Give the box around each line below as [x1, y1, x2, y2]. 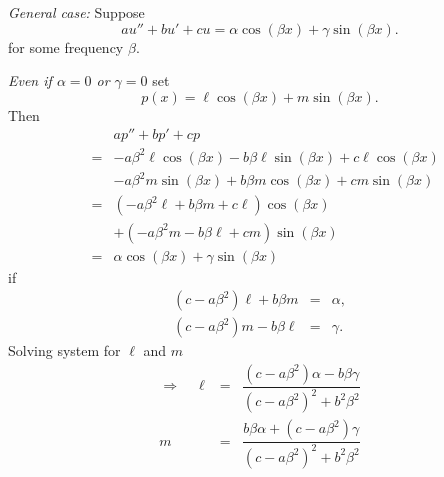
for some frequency [8, 36, 124, 57]
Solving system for [8, 340, 121, 361]
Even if [8, 70, 52, 91]
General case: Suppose [8, 2, 145, 22]
